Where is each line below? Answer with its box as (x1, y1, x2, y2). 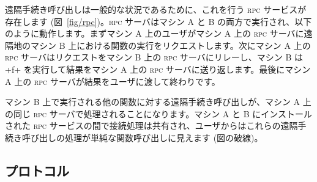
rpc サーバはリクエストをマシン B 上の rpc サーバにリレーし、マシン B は (5, 51, 303, 64)
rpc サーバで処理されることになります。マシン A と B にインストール (33, 107, 312, 120)
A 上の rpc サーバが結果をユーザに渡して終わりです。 (5, 75, 220, 87)
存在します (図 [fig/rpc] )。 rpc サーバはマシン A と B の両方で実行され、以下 (5, 15, 312, 27)
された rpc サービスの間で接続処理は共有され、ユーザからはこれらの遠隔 (5, 119, 298, 132)
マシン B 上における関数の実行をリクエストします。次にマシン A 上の (30, 38, 311, 51)
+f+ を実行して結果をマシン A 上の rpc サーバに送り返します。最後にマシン (5, 62, 311, 75)
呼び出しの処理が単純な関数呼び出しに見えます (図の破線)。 (21, 131, 263, 144)
